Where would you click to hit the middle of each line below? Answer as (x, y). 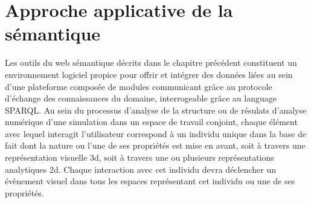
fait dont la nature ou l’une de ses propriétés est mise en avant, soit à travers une (155, 145)
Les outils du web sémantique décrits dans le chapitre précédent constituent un (151, 63)
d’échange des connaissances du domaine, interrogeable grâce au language (141, 98)
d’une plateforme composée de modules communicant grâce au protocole (139, 86)
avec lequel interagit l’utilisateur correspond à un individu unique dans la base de (156, 133)
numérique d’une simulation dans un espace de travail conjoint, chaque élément (151, 122)
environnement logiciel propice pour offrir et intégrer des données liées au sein (149, 74)
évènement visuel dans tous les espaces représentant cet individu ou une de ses (150, 181)
